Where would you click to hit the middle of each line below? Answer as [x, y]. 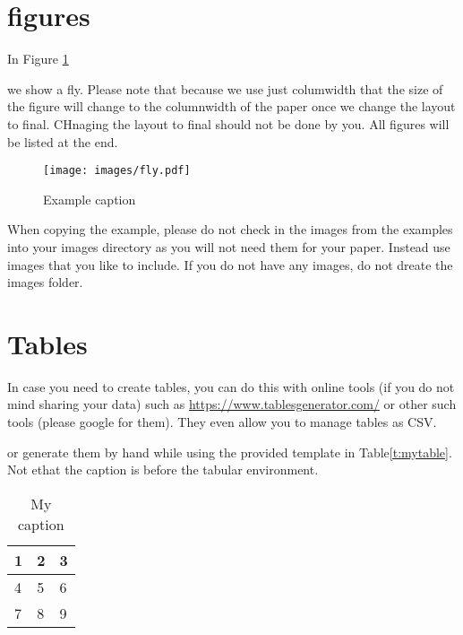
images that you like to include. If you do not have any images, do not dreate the [230, 264]
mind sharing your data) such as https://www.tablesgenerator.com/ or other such [232, 404]
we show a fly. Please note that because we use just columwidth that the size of [225, 88]
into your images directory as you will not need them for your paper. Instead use [229, 246]
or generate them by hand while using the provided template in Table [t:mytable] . [230, 452]
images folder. [45, 282]
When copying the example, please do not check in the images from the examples [230, 229]
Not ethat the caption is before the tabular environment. [163, 470]
